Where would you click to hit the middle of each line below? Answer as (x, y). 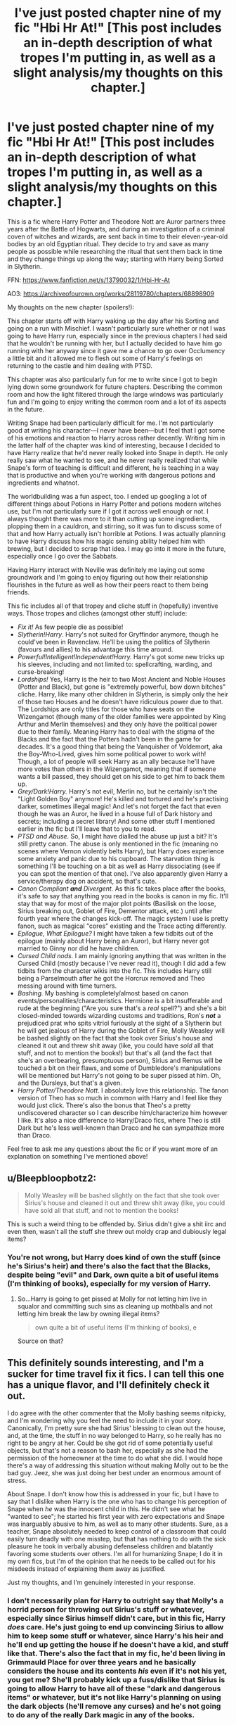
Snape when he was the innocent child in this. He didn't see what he (106, 1509)
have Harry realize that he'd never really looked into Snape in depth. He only (118, 452)
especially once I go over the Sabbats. (63, 556)
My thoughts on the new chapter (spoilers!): (71, 307)
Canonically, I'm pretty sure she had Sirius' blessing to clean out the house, (117, 1428)
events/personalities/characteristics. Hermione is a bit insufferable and (120, 1000)
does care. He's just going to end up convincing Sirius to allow (116, 1627)
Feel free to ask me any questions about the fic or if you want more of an (112, 1149)
